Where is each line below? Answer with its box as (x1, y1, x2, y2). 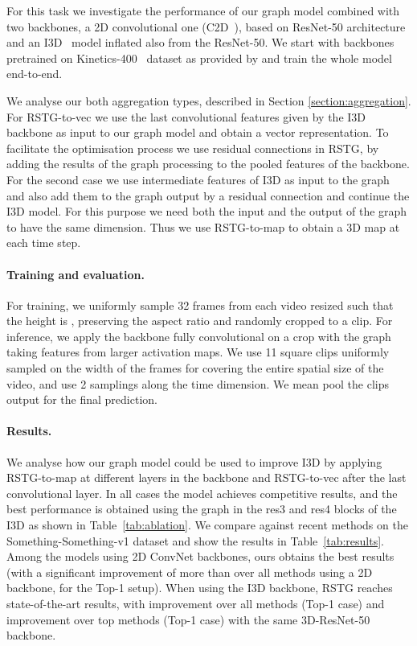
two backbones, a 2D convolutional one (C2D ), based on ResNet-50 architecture (6, 18, 406, 35)
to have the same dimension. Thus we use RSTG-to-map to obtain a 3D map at (6, 218, 400, 235)
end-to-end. (6, 65, 63, 82)
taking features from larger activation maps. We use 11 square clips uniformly (6, 344, 390, 360)
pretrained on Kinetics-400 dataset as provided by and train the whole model (6, 49, 392, 66)
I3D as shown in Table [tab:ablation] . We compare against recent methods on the (6, 516, 408, 533)
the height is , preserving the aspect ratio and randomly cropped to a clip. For (6, 312, 393, 329)
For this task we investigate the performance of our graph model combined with (6, 2, 400, 19)
